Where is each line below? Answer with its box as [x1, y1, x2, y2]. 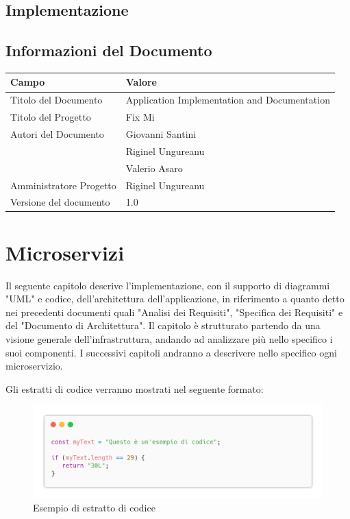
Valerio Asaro [125, 160, 183, 175]
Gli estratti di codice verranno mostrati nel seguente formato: [5, 381, 264, 396]
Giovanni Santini [125, 127, 197, 141]
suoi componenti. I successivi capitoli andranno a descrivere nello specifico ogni [5, 345, 337, 359]
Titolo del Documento [10, 93, 103, 107]
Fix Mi [125, 110, 155, 124]
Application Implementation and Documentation [125, 93, 330, 107]
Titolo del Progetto [10, 110, 91, 124]
